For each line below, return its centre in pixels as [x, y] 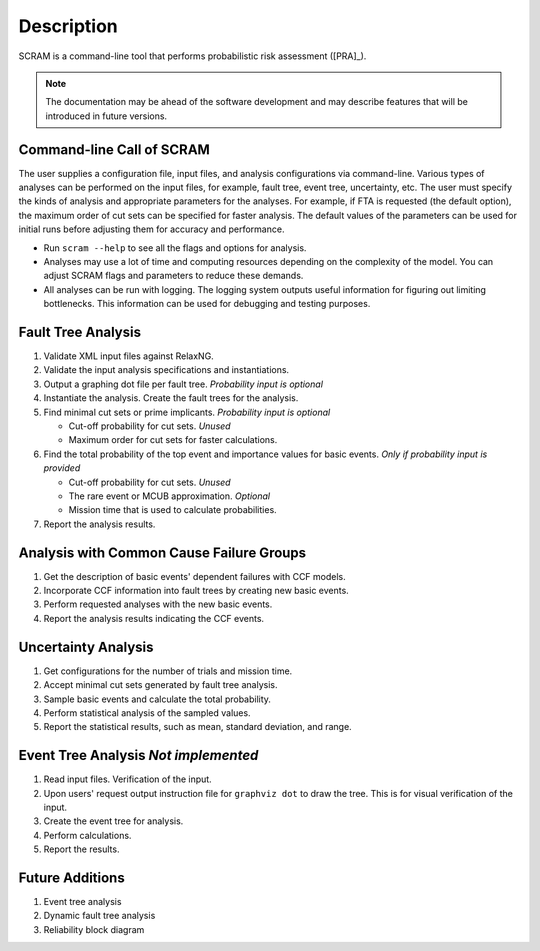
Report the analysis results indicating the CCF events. [154, 618]
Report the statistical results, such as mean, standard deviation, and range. [197, 727]
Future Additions [71, 877]
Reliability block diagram [94, 929]
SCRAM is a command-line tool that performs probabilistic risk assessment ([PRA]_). [192, 56]
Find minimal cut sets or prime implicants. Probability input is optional [187, 412]
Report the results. [81, 849]
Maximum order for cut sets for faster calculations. [173, 440]
